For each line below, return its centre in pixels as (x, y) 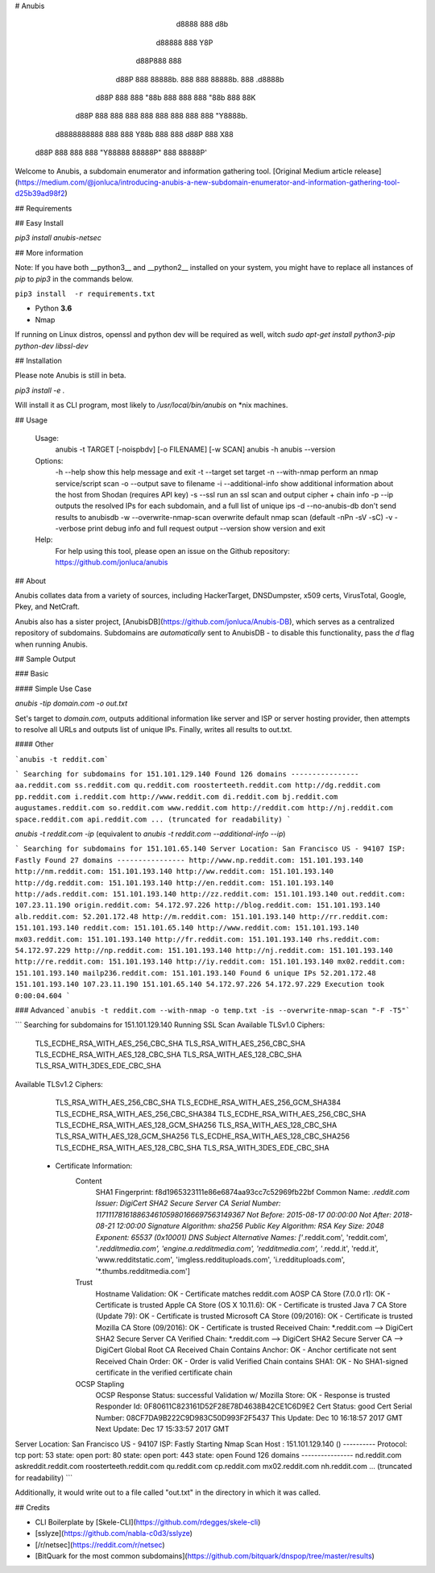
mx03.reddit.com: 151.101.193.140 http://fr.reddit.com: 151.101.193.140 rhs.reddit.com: (197, 939)
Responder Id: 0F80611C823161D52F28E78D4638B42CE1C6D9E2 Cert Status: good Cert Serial (254, 1406)
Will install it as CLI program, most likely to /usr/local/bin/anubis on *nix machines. (151, 405)
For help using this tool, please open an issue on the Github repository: (172, 551)
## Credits (32, 1507)
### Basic (32, 674)
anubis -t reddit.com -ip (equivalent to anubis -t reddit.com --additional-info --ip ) (150, 834)
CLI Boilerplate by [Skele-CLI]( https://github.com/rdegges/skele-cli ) (148, 1522)
